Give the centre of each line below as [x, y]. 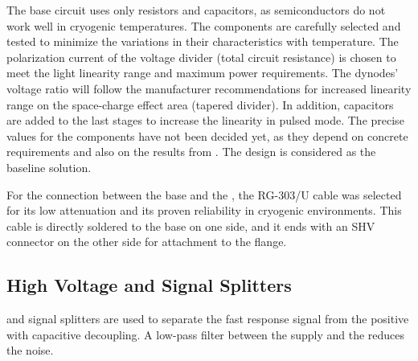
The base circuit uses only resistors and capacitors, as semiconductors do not [196, 10]
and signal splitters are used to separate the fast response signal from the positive [208, 319]
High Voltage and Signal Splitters [149, 285]
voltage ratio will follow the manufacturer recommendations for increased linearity [209, 88]
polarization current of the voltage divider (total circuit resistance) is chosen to [201, 57]
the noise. [30, 350]
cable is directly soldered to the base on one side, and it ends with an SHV [191, 226]
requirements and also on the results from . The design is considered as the [191, 152]
